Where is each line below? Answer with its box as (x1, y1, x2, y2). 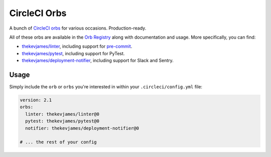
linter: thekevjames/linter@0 (25, 111, 100, 117)
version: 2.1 (20, 97, 52, 103)
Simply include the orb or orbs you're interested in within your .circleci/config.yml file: (9, 84, 203, 90)
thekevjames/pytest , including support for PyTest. (22, 50, 125, 56)
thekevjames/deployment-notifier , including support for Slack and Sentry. (22, 58, 174, 64)
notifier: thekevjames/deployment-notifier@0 (25, 125, 139, 131)
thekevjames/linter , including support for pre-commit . (22, 43, 132, 50)
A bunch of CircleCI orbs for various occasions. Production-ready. (9, 25, 147, 31)
